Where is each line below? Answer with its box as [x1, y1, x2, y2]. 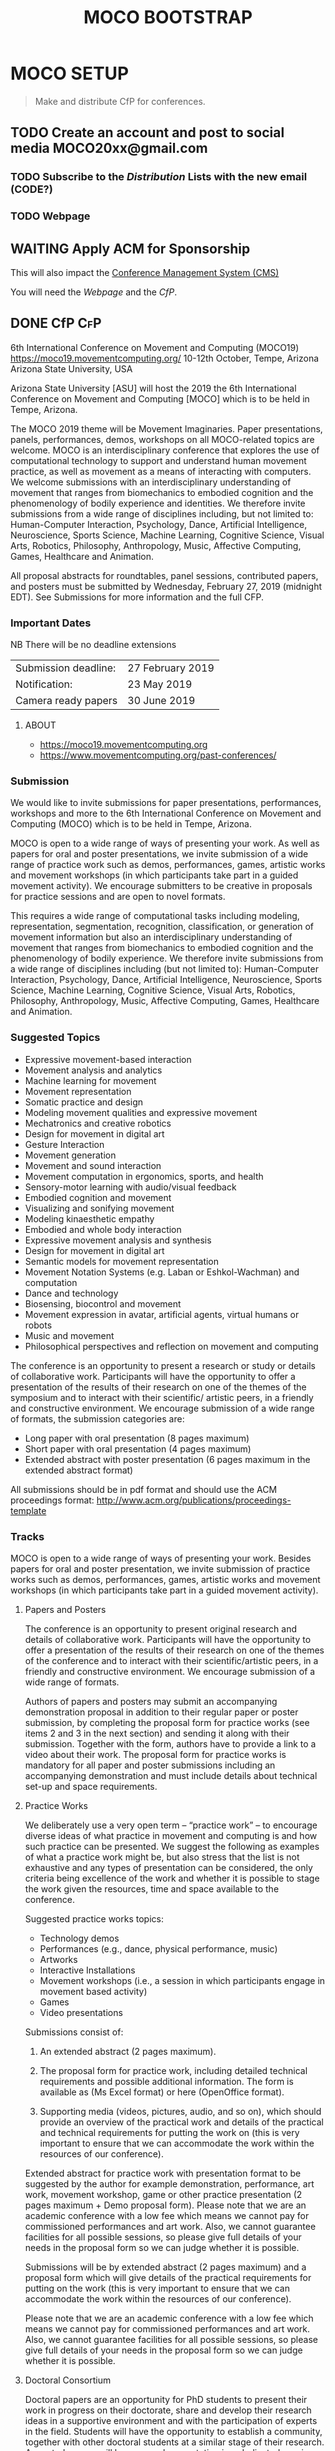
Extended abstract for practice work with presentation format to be [24, 2167, 302, 2179]
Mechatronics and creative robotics [24, 1117, 172, 1129]
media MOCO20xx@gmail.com [10, 140, 208, 157]
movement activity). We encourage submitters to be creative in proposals [10, 880, 313, 892]
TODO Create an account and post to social [10, 124, 285, 141]
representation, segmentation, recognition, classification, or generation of [10, 921, 314, 933]
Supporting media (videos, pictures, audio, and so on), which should [39, 2105, 322, 2117]
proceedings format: [10, 1494, 95, 1506]
